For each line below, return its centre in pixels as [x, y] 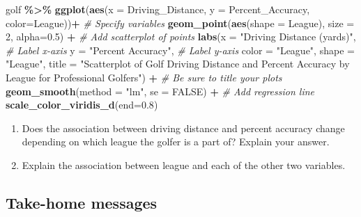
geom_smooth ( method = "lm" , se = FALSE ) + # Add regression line [160, 91]
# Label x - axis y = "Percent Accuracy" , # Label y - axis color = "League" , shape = [180, 50]
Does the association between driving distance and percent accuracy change [183, 128]
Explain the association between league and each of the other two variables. [184, 164]
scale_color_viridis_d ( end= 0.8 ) [82, 105]
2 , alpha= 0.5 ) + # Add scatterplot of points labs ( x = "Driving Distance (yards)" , [181, 37]
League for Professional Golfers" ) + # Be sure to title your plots [144, 77]
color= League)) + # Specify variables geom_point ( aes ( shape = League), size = [180, 23]
